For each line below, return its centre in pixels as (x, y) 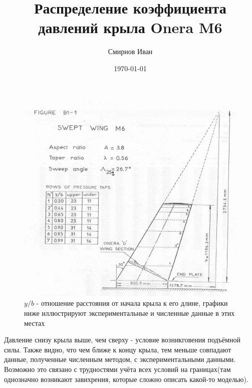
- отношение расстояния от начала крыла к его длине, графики (132, 303)
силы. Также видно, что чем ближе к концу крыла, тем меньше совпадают (118, 349)
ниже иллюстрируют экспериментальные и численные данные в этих (130, 313)
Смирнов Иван (130, 51)
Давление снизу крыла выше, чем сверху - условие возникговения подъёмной (122, 340)
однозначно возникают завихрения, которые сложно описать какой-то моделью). (126, 379)
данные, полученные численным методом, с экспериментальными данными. (120, 359)
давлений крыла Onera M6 (130, 27)
